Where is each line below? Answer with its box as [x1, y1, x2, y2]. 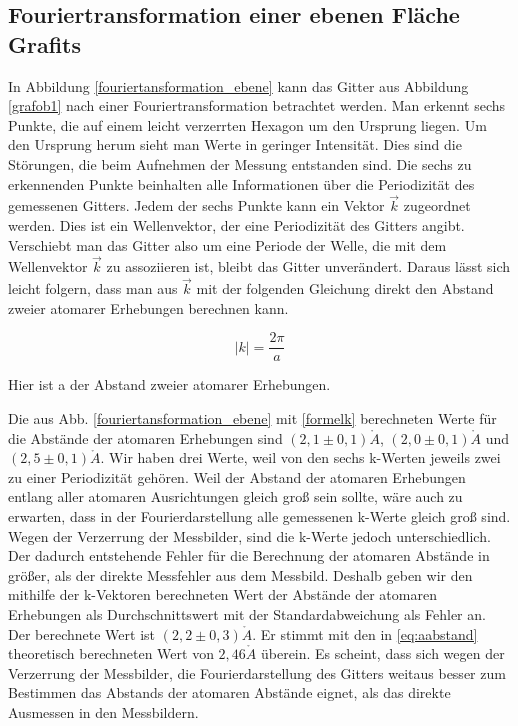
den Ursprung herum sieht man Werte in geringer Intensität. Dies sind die [8, 134, 462, 155]
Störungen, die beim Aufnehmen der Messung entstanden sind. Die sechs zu [8, 153, 472, 174]
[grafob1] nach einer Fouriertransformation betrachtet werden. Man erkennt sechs [8, 95, 506, 116]
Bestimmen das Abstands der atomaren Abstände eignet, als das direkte [8, 682, 451, 703]
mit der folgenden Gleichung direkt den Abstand [196, 278, 494, 299]
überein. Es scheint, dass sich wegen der [260, 643, 505, 664]
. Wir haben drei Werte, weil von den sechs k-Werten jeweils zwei [100, 447, 501, 468]
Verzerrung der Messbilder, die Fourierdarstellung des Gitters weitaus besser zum [8, 662, 506, 683]
